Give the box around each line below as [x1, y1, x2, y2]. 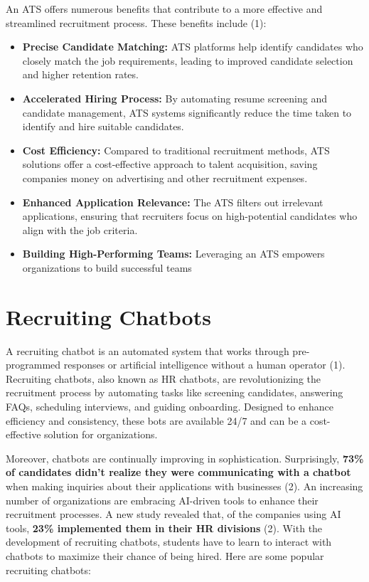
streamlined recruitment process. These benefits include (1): [6, 15, 267, 30]
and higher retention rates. [22, 67, 139, 82]
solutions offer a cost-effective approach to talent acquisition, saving [22, 157, 318, 171]
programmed [6, 357, 61, 372]
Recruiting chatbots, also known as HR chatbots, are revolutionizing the [6, 371, 321, 386]
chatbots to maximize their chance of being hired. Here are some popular [6, 548, 324, 563]
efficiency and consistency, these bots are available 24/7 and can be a [6, 413, 307, 428]
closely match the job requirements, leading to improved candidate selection [22, 53, 353, 68]
